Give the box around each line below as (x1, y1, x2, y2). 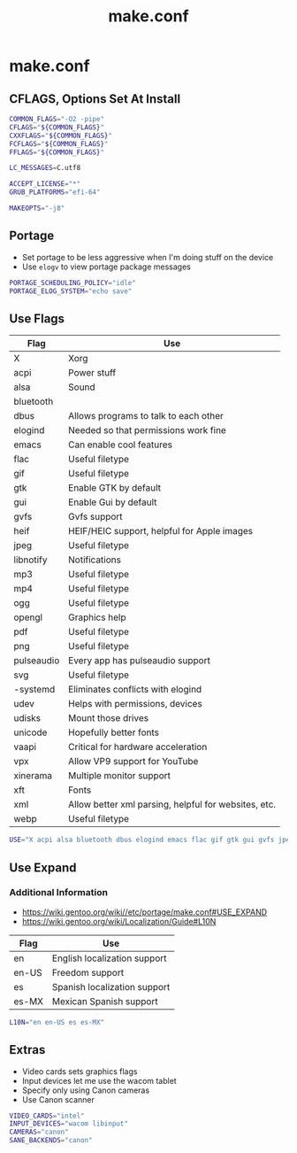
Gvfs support (67, 511, 123, 523)
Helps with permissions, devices (67, 698, 203, 710)
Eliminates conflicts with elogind (67, 684, 202, 696)
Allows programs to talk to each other (67, 410, 224, 422)
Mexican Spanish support (51, 994, 158, 1007)
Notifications (67, 553, 122, 566)
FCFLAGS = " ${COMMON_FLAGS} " (9, 139, 109, 148)
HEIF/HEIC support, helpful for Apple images (67, 525, 254, 538)
